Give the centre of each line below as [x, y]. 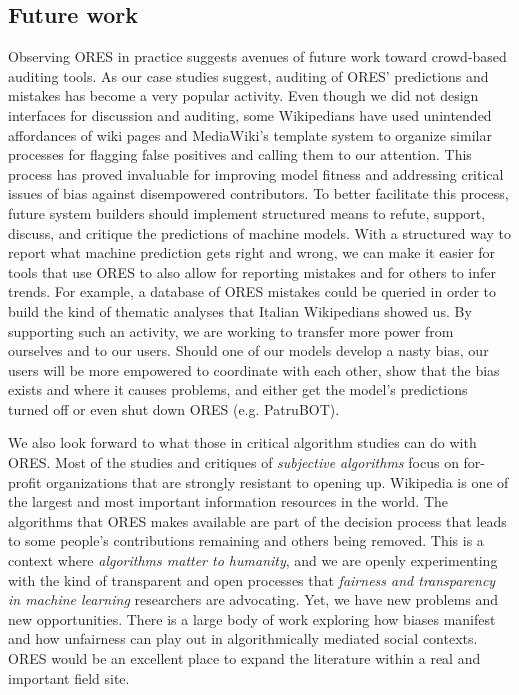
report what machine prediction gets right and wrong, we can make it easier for [251, 252]
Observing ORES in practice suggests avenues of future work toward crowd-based [257, 56]
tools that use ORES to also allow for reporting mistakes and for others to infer [252, 271]
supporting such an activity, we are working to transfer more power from [231, 330]
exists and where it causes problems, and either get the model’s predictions [238, 389]
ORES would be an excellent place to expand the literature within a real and [244, 658]
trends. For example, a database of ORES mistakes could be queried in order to [252, 291]
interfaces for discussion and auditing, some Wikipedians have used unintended [250, 114]
